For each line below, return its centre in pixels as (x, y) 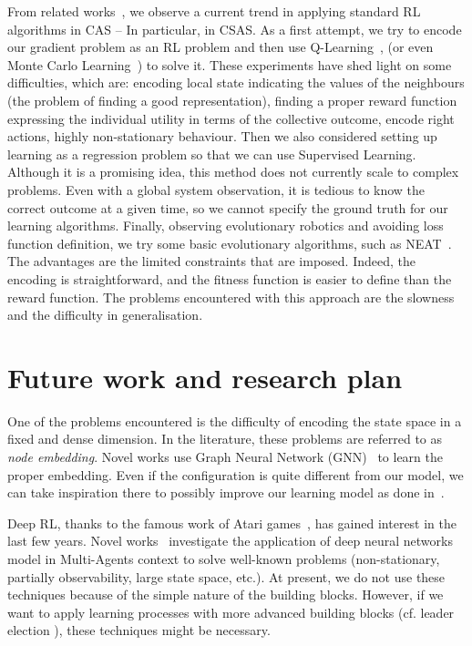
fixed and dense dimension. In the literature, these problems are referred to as (225, 439)
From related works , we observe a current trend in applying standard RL (214, 11)
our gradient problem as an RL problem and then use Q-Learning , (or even (221, 47)
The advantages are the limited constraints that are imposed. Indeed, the (212, 261)
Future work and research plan (205, 377)
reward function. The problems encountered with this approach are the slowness (231, 297)
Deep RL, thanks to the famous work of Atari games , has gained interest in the (232, 523)
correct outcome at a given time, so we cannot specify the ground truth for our (228, 207)
